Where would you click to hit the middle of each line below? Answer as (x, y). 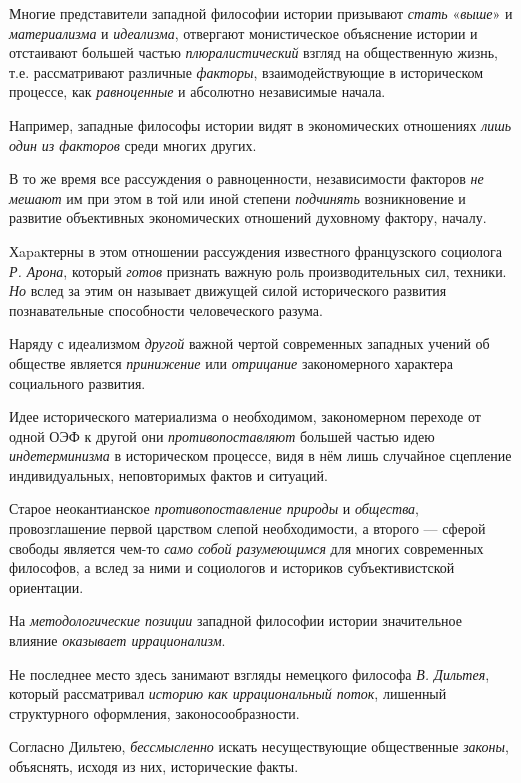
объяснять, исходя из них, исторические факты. (154, 766)
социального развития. (77, 382)
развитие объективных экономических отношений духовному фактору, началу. (248, 217)
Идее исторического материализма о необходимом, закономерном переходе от (245, 416)
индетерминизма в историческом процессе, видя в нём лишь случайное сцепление (260, 455)
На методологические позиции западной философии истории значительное (235, 620)
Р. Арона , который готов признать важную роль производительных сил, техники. (258, 270)
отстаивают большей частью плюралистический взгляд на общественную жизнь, (253, 52)
